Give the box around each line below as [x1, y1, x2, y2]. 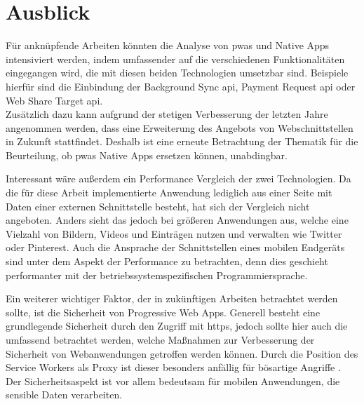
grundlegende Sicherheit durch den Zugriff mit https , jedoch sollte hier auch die [6, 318, 348, 333]
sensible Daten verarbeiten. [6, 387, 123, 402]
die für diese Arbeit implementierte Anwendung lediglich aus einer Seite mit [6, 185, 332, 200]
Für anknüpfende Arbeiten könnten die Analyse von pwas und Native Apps [6, 38, 330, 53]
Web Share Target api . [6, 93, 103, 107]
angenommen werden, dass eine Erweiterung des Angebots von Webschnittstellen [6, 120, 353, 135]
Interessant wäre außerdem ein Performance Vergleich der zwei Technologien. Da [6, 171, 351, 186]
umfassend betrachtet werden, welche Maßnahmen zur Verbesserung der [6, 332, 315, 346]
